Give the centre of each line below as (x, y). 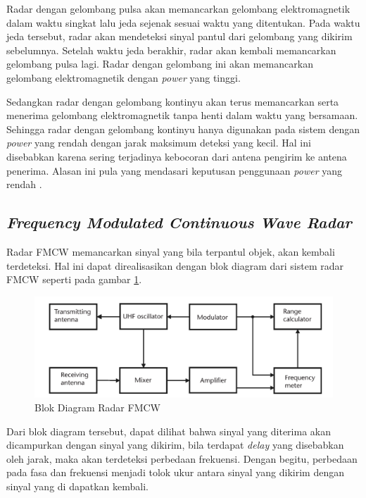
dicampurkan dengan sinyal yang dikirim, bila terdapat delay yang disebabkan (175, 445)
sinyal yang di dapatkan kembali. (77, 486)
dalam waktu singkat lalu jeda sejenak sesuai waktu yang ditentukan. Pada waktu (183, 22)
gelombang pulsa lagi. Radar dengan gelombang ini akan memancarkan (160, 64)
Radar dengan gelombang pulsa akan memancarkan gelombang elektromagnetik (178, 8)
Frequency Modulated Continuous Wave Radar (179, 222)
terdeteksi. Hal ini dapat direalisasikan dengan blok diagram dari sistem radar (175, 265)
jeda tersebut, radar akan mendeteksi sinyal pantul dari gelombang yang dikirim (179, 36)
